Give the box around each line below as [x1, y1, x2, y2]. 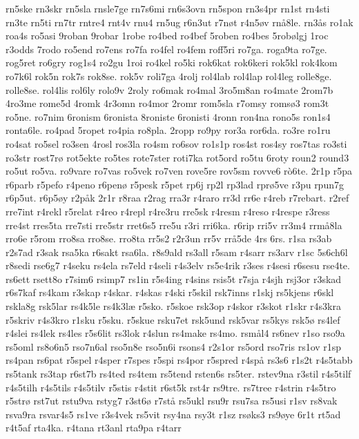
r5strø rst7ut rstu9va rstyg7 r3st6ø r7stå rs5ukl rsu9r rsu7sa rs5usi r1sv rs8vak [6, 393, 338, 408]
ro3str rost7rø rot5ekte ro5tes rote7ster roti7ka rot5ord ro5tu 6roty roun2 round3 [6, 150, 349, 164]
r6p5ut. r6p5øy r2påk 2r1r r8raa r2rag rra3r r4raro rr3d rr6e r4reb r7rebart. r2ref [6, 191, 349, 205]
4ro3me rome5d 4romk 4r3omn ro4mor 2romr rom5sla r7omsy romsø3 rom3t [6, 96, 329, 110]
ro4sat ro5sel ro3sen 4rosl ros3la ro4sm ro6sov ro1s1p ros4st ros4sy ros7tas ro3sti [6, 136, 347, 150]
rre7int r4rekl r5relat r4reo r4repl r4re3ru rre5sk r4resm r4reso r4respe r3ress [6, 204, 330, 218]
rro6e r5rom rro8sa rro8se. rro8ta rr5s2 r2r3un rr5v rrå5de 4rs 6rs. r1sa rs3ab [6, 231, 332, 246]
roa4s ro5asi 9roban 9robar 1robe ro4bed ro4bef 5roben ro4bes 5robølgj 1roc [6, 28, 329, 43]
